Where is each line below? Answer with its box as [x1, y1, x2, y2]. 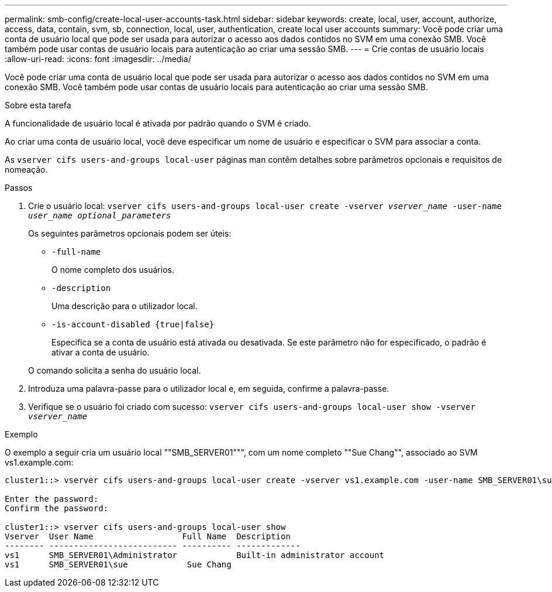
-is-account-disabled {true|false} [51, 320, 215, 329]
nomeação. [5, 165, 48, 174]
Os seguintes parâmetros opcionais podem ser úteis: [28, 228, 232, 238]
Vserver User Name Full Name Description [5, 532, 291, 541]
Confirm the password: [5, 504, 109, 513]
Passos [5, 183, 33, 193]
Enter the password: [5, 494, 99, 504]
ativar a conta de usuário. [51, 347, 150, 357]
